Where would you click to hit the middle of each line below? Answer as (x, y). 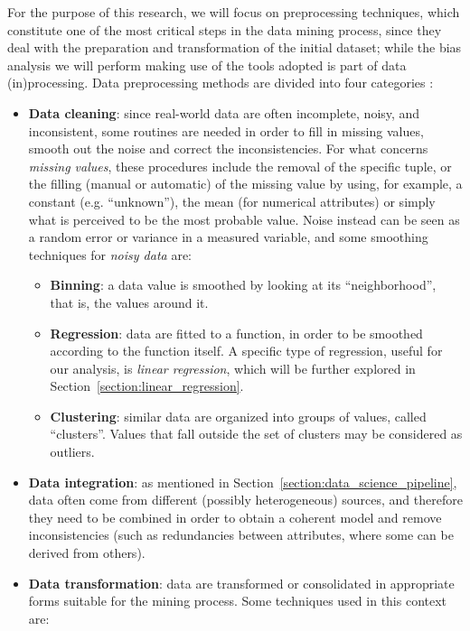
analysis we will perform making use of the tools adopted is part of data (207, 65)
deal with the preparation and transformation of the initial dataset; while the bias (235, 47)
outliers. (72, 452)
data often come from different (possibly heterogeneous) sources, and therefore (245, 500)
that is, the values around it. (129, 302)
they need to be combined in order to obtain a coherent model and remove (235, 517)
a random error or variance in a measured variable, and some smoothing (228, 237)
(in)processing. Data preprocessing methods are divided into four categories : (221, 83)
